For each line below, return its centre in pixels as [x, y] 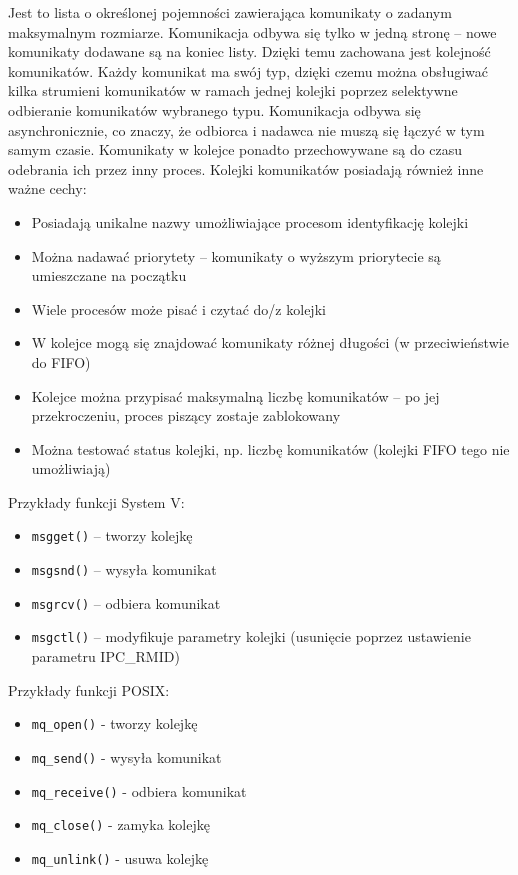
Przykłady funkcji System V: [96, 501]
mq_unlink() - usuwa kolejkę [120, 857]
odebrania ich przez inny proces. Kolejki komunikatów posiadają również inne [246, 168]
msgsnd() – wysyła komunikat [124, 569]
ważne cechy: [47, 188]
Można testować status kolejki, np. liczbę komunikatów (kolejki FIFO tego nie [270, 448]
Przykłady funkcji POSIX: [89, 689]
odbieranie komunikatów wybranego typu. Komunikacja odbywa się [214, 109]
